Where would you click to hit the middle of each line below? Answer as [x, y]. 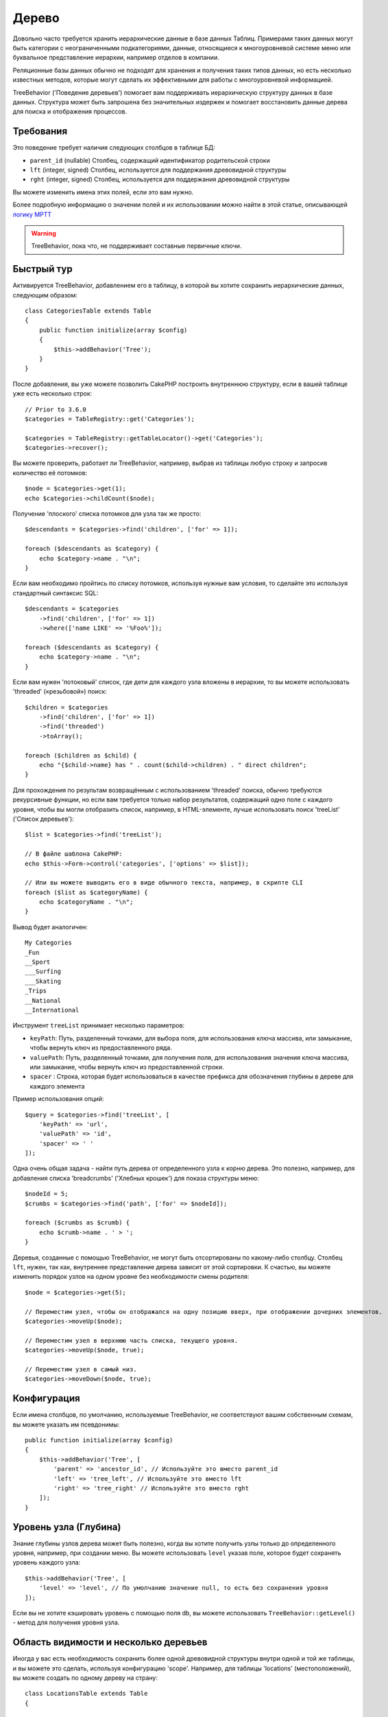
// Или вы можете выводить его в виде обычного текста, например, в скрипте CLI [164, 883]
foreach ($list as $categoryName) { [86, 892]
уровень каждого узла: [47, 1562]
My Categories [48, 943]
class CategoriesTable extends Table [88, 311]
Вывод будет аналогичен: [50, 926]
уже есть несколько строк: [52, 394]
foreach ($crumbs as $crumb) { [77, 1223]
